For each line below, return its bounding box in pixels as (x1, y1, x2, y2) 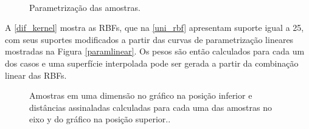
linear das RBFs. (5, 68, 67, 81)
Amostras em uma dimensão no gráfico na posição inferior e (29, 89, 252, 102)
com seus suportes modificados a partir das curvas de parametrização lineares (5, 33, 294, 45)
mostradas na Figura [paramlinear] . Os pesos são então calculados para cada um (5, 45, 305, 58)
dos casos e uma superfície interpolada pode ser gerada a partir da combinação (5, 56, 299, 69)
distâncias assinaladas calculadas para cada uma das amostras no (29, 101, 272, 113)
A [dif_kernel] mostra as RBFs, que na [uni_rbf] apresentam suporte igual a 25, (5, 21, 304, 34)
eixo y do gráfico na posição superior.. (29, 113, 171, 125)
